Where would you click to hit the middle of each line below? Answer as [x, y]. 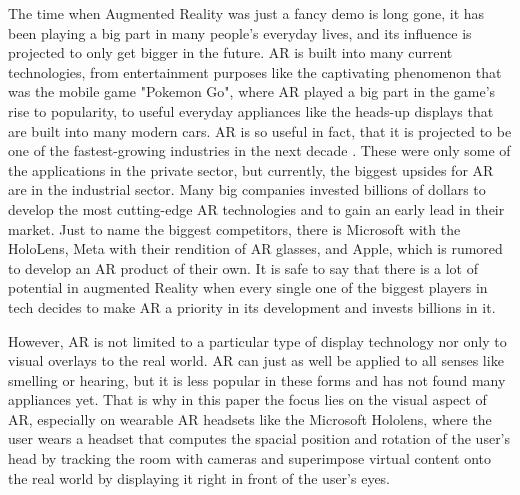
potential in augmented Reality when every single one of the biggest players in [248, 287]
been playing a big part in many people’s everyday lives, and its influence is [240, 32]
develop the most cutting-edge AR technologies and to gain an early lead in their [256, 208]
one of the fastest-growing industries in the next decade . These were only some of [259, 150]
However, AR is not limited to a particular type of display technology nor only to [257, 340]
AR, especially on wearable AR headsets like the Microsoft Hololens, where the [250, 418]
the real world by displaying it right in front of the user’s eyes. [199, 477]
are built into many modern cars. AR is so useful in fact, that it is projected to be [260, 130]
